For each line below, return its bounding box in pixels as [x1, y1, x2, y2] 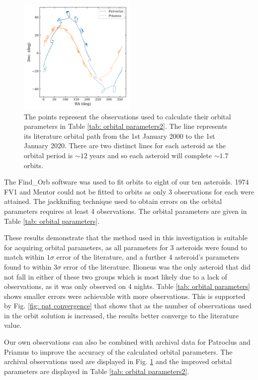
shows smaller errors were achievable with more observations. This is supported [4, 290, 246, 301]
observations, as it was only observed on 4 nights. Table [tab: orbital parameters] [4, 281, 251, 291]
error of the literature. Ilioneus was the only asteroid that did [63, 261, 251, 272]
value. [4, 320, 22, 330]
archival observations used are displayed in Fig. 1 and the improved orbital [4, 356, 232, 367]
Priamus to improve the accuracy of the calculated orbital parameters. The [4, 346, 233, 357]
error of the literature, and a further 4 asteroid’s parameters [56, 252, 240, 262]
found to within [4, 261, 52, 272]
